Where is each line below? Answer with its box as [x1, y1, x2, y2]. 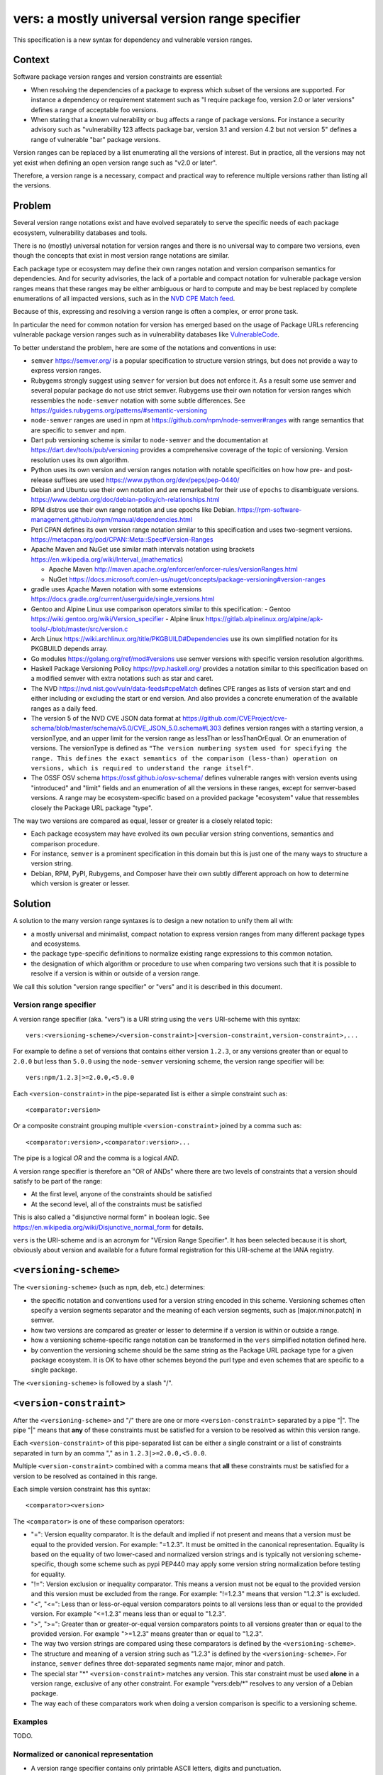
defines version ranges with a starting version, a [222, 724, 364, 733]
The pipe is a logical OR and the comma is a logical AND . [13, 1154, 179, 1162]
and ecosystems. [30, 939, 82, 948]
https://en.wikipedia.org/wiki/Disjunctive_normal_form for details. [13, 1223, 204, 1231]
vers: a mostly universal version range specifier [13, 11, 301, 26]
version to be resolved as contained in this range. [13, 1472, 157, 1480]
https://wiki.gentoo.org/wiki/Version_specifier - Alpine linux [30, 615, 205, 623]
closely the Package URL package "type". [30, 803, 152, 812]
